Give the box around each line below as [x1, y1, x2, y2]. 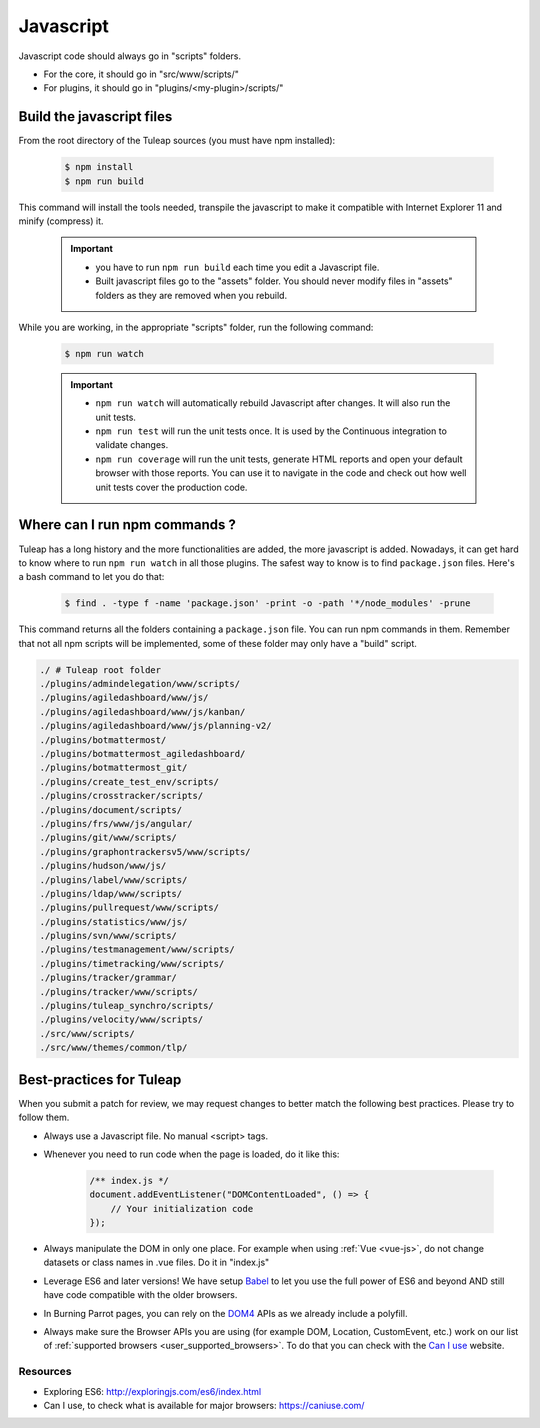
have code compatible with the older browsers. [43, 1289, 238, 1301]
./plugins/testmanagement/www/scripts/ [39, 944, 235, 955]
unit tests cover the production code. [95, 481, 248, 493]
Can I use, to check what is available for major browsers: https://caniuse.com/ [43, 1399, 365, 1411]
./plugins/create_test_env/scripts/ [39, 776, 220, 787]
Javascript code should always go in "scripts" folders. [18, 50, 242, 62]
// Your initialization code [110, 1203, 254, 1214]
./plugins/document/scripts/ [39, 804, 183, 815]
